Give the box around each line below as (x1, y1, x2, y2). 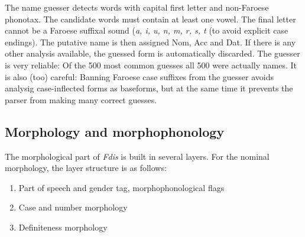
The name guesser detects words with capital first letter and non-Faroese (5, 1, 269, 13)
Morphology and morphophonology (5, 122, 225, 140)
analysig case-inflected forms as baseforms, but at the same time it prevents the (5, 82, 293, 94)
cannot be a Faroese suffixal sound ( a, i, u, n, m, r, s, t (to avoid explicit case (5, 24, 288, 37)
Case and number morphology (18, 201, 128, 213)
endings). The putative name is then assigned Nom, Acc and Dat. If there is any (5, 35, 296, 48)
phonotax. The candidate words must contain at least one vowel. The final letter (5, 12, 296, 25)
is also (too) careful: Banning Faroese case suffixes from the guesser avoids (5, 70, 274, 83)
